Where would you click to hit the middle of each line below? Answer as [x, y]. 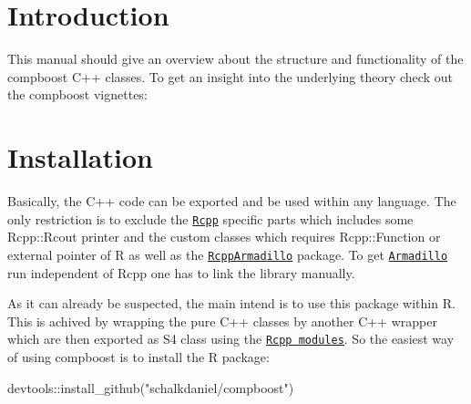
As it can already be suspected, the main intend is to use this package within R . [231, 303]
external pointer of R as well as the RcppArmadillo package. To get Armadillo [228, 254]
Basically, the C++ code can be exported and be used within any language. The [232, 201]
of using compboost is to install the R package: [138, 356]
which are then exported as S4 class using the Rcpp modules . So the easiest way [231, 339]
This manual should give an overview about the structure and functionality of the [235, 59]
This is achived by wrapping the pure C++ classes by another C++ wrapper [222, 321]
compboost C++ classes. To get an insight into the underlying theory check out [230, 76]
